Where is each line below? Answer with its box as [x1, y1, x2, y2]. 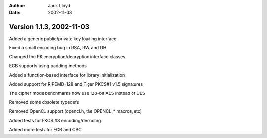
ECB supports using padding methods [9, 63, 87, 69]
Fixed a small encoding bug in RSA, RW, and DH [9, 45, 107, 50]
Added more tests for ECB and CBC [9, 127, 82, 133]
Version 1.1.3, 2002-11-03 [9, 23, 89, 31]
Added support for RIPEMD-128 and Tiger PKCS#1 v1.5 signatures [9, 81, 143, 87]
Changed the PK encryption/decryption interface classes [9, 54, 126, 60]
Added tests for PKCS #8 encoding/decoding [9, 117, 101, 123]
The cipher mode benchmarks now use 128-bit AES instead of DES [9, 90, 145, 96]
